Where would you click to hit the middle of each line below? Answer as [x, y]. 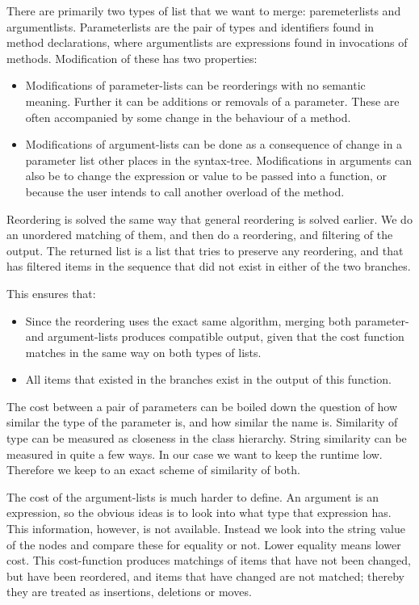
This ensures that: [51, 293]
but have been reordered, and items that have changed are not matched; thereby [205, 576]
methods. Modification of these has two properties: [132, 58]
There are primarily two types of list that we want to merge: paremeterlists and [204, 11]
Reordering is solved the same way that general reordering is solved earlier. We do [209, 218]
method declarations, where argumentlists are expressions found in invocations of [207, 42]
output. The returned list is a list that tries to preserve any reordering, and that [205, 250]
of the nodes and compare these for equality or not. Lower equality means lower [204, 544]
